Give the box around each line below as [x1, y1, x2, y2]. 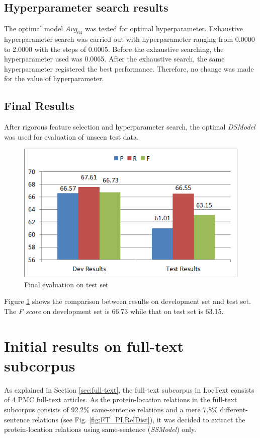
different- [220, 404, 248, 414]
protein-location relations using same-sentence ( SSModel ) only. [4, 424, 197, 434]
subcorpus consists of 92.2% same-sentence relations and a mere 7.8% [4, 404, 218, 414]
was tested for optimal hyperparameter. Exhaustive [84, 23, 243, 34]
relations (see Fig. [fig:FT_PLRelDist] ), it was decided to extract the [32, 414, 245, 424]
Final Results [4, 98, 74, 113]
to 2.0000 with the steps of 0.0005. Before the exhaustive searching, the [4, 43, 224, 54]
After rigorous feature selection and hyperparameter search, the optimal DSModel [4, 121, 255, 132]
